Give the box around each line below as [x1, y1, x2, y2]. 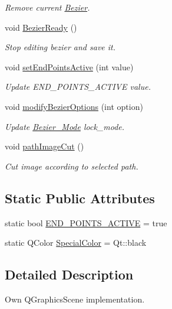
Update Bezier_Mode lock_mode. [5, 120, 125, 132]
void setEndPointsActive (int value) [5, 60, 134, 73]
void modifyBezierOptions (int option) [5, 100, 143, 112]
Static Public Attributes [5, 188, 155, 207]
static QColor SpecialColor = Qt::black [5, 236, 147, 249]
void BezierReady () [5, 21, 77, 33]
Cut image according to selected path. [5, 160, 138, 172]
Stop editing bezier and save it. [5, 41, 116, 53]
